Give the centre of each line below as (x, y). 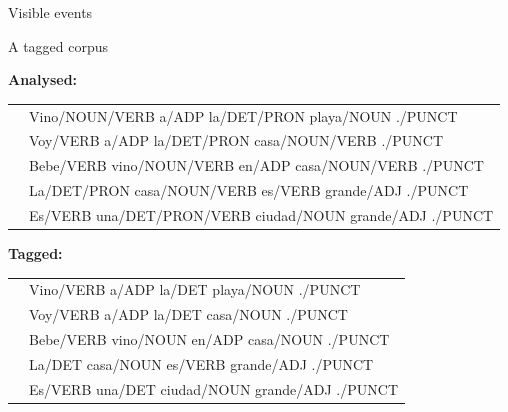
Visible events (50, 12)
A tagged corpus (58, 45)
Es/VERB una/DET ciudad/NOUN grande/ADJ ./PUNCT (214, 388)
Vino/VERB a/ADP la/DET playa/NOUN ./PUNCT (195, 289)
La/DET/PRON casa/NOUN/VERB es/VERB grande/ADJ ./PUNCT (249, 190)
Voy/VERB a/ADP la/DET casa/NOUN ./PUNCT (188, 314)
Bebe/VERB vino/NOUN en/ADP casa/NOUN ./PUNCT (209, 339)
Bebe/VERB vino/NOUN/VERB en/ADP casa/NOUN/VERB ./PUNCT (256, 165)
